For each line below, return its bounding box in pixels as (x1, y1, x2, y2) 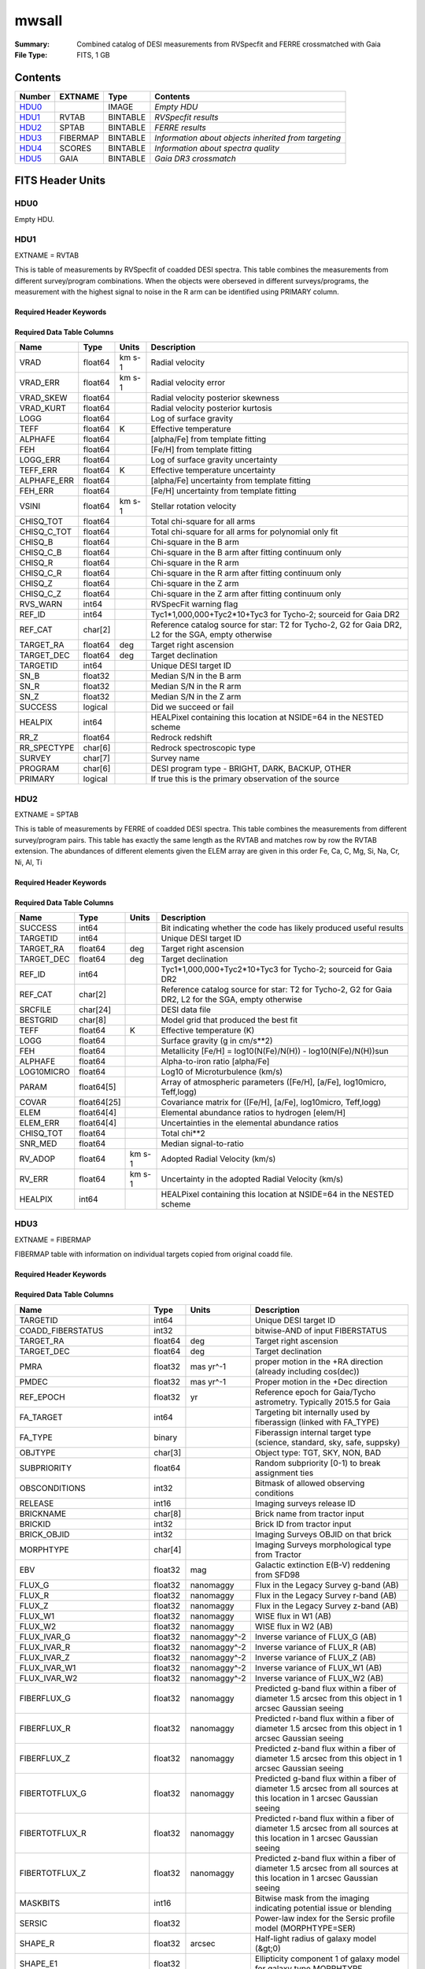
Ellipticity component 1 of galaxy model (254, 1953, 401, 1964)
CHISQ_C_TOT (19, 526, 72, 537)
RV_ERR (19, 1174, 49, 1185)
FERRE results (154, 122, 206, 133)
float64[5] (79, 1081, 116, 1092)
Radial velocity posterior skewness (150, 392, 279, 403)
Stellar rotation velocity (150, 501, 237, 512)
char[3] (153, 1447, 181, 1458)
